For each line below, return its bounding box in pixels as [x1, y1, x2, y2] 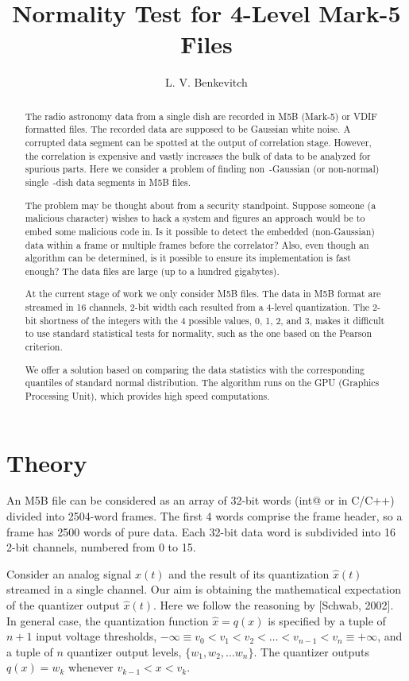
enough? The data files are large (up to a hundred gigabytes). [25, 264, 280, 277]
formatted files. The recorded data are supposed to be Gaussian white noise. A [25, 122, 351, 136]
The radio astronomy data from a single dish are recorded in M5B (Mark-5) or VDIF [25, 109, 378, 122]
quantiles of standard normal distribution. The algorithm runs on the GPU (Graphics [25, 376, 380, 389]
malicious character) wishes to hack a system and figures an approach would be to [25, 211, 365, 225]
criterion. [25, 339, 63, 353]
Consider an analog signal [6, 565, 132, 582]
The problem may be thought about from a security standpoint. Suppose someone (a [25, 198, 376, 211]
